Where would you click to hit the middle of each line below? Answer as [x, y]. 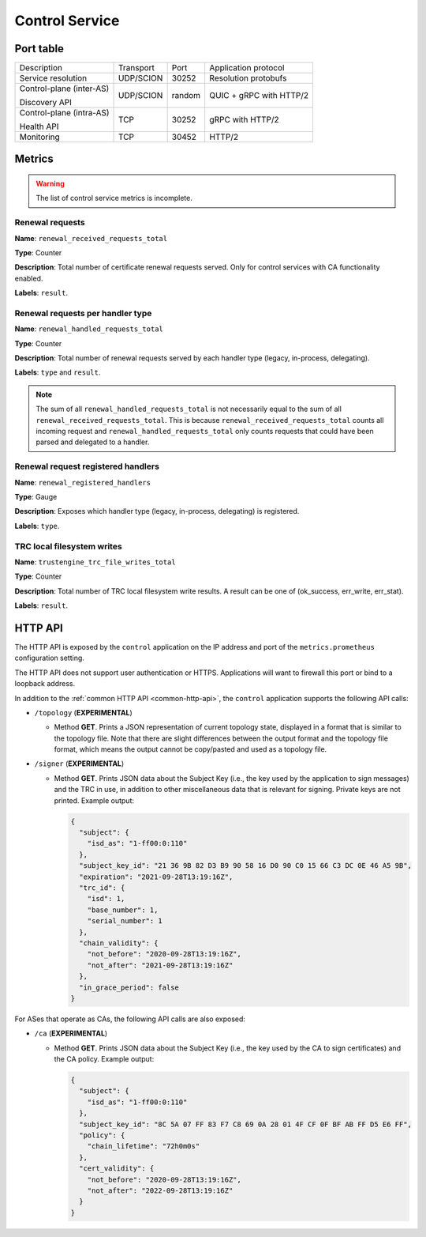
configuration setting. [49, 658]
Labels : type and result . [58, 372]
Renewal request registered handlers [87, 466]
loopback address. [45, 684]
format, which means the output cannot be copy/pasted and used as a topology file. [191, 749]
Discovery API [46, 103]
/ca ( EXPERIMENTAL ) [71, 1033]
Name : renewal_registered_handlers [83, 482]
